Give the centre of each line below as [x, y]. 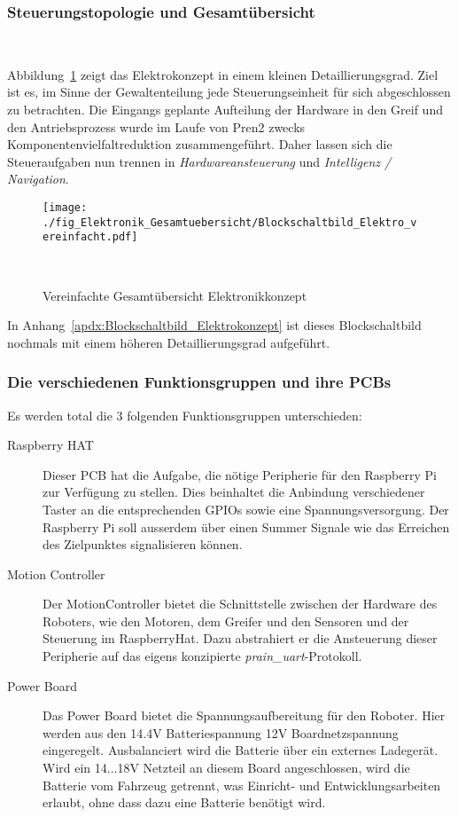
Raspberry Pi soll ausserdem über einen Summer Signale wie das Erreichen [246, 526]
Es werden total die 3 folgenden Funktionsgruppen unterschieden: [185, 415]
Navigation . [38, 179]
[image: [65, 207]
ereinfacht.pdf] [90, 237]
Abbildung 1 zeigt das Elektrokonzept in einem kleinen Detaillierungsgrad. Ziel [223, 74]
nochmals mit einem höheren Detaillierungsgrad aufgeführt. [169, 342]
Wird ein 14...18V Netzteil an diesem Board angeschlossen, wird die [226, 768]
